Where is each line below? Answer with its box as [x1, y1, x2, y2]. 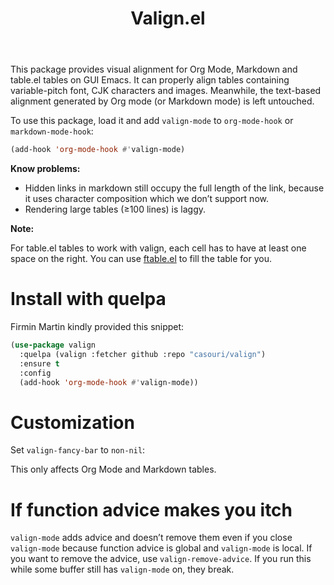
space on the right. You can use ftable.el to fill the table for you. [10, 253, 272, 265]
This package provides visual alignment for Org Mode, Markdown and [10, 63, 298, 76]
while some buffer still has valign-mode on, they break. [10, 563, 235, 576]
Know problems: [10, 163, 81, 175]
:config [19, 368, 52, 378]
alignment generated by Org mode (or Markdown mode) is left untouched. [10, 95, 315, 107]
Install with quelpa [10, 288, 167, 311]
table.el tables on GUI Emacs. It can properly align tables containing [10, 74, 290, 86]
